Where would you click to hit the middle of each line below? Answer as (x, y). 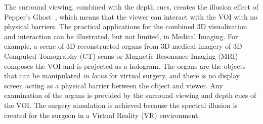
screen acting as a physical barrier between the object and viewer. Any (114, 85)
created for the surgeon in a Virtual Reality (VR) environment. (102, 115)
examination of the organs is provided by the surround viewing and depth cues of (130, 95)
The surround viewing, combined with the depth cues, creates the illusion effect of (131, 7)
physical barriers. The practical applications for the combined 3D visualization (126, 26)
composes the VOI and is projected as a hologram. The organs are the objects (125, 66)
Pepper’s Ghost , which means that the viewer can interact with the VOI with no (131, 16)
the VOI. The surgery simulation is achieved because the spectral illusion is (121, 105)
